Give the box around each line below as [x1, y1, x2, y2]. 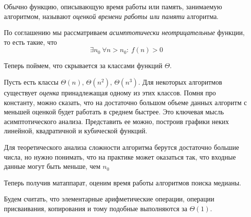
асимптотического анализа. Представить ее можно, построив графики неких [4, 116, 229, 126]
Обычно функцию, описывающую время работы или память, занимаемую [4, 1, 222, 11]
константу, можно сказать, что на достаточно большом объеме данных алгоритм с [4, 97, 247, 107]
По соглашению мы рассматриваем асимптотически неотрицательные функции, [4, 27, 245, 37]
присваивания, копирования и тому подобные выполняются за [4, 203, 188, 213]
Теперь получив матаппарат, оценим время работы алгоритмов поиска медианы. [4, 177, 241, 187]
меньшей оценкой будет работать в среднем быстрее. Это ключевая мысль [4, 107, 224, 117]
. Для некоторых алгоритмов [138, 76, 222, 87]
